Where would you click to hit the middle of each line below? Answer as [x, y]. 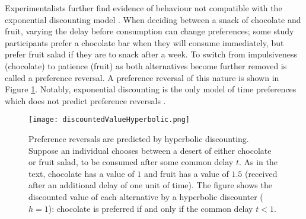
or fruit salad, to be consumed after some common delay [131, 162]
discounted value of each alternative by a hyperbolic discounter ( [146, 196]
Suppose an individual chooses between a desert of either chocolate [150, 150]
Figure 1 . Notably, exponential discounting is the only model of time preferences [151, 89]
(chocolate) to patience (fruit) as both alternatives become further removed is [146, 65]
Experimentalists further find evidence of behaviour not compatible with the [144, 8]
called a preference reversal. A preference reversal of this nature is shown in [142, 77]
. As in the [259, 162]
